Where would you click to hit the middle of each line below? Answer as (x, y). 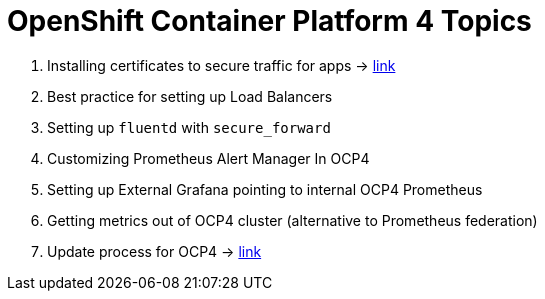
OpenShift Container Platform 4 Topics (269, 21)
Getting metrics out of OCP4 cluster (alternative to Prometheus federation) (292, 220)
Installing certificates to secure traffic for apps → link (221, 65)
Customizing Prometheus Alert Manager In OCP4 (208, 158)
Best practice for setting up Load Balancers (190, 96)
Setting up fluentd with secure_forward (189, 127)
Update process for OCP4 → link (154, 251)
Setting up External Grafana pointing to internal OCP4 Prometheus (265, 189)
